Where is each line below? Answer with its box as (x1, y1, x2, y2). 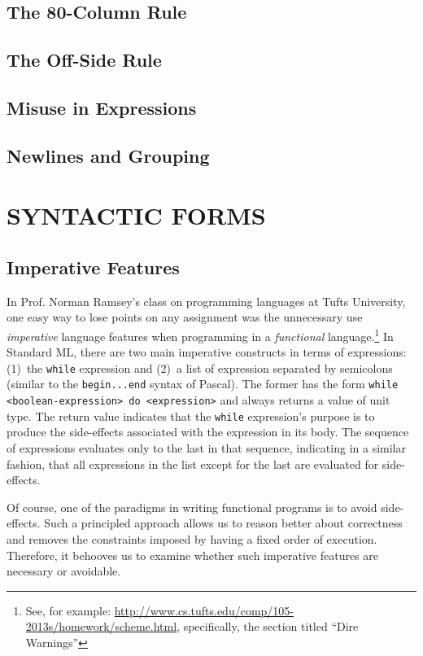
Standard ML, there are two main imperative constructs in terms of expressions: (7, 343, 407, 361)
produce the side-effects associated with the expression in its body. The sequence (7, 423, 409, 440)
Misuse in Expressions (7, 94, 197, 120)
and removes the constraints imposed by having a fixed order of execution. (7, 530, 377, 547)
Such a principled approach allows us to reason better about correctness (44, 514, 403, 531)
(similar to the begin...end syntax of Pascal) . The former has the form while (7, 375, 399, 392)
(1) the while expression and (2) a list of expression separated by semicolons (7, 359, 393, 376)
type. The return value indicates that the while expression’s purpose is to (7, 407, 375, 424)
